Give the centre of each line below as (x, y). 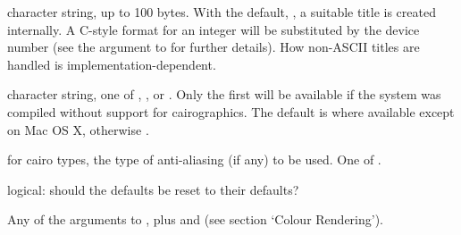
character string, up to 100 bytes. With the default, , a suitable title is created (222, 12)
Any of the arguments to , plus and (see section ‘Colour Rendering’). (196, 219)
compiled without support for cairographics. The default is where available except (231, 111)
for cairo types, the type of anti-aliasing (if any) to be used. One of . (194, 159)
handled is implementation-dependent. (112, 64)
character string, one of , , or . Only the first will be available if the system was (224, 94)
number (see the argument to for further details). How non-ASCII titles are (214, 47)
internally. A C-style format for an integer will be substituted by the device (214, 29)
